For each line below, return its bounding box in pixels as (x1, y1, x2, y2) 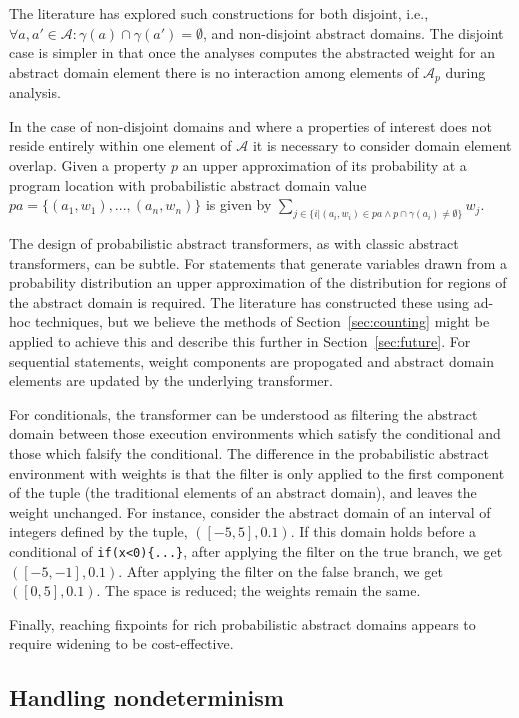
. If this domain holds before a (290, 521, 477, 542)
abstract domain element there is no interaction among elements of (9, 61, 419, 82)
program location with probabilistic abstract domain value (9, 174, 367, 195)
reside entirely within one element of (9, 135, 232, 156)
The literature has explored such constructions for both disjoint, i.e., (9, 3, 429, 23)
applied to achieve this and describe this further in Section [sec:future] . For (9, 331, 471, 352)
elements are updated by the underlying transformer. (9, 370, 333, 391)
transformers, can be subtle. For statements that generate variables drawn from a (9, 252, 507, 273)
